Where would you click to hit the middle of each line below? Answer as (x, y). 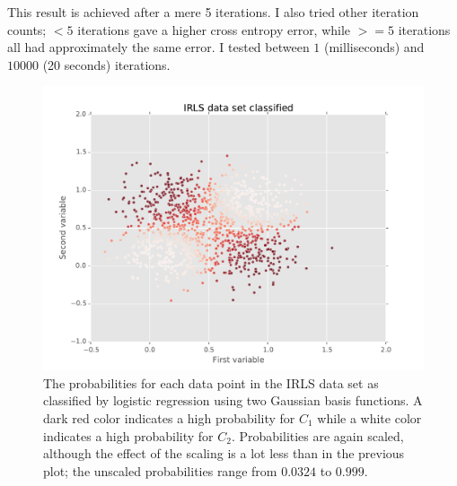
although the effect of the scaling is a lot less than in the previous (224, 453)
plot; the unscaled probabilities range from (160, 470)
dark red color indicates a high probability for (169, 417)
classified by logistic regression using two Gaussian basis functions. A (233, 400)
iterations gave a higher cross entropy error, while (214, 29)
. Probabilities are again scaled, (317, 435)
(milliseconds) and (374, 47)
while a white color (369, 417)
